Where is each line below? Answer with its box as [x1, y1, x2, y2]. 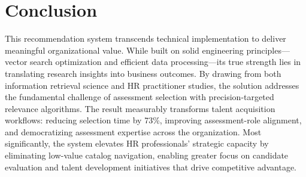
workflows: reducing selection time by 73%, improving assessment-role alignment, [5, 114, 302, 126]
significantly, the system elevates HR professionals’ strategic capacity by [5, 137, 269, 150]
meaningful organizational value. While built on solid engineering [5, 44, 244, 56]
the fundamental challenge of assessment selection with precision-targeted [5, 91, 274, 103]
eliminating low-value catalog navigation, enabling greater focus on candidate [5, 149, 289, 162]
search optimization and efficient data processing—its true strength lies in [30, 55, 301, 68]
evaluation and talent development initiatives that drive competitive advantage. [5, 160, 297, 173]
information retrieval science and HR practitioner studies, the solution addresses [5, 79, 299, 91]
